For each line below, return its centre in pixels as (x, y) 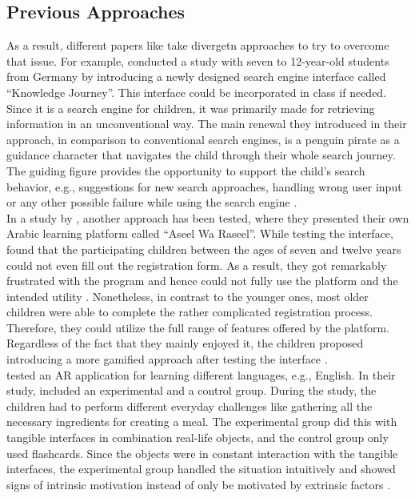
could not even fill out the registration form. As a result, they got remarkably (197, 265)
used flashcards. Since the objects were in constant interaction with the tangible (202, 453)
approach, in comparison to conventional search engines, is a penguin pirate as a (203, 139)
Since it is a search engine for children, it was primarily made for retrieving (191, 108)
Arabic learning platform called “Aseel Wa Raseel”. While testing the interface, (200, 233)
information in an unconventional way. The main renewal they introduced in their (207, 124)
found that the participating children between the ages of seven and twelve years (204, 249)
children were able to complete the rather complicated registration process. (190, 312)
